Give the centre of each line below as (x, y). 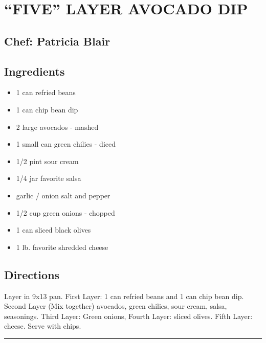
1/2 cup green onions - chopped (65, 212)
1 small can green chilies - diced (66, 144)
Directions (32, 274)
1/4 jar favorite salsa (49, 178)
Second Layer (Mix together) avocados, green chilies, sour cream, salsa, (116, 306)
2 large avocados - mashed (57, 127)
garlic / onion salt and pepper (63, 195)
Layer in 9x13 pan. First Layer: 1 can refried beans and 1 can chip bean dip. (124, 296)
